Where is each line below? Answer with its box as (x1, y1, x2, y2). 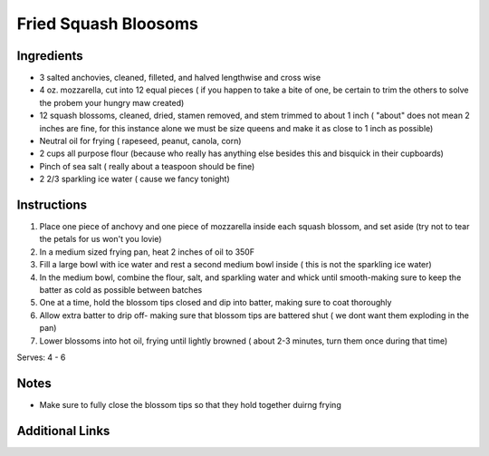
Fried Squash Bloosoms (16, 14, 198, 34)
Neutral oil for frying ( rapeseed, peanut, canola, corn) (39, 136, 242, 147)
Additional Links (16, 422, 110, 439)
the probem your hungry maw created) (39, 97, 185, 108)
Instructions (16, 198, 88, 212)
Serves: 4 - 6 (16, 352, 66, 363)
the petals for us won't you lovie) (39, 234, 162, 245)
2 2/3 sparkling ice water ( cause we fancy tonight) (39, 173, 230, 185)
